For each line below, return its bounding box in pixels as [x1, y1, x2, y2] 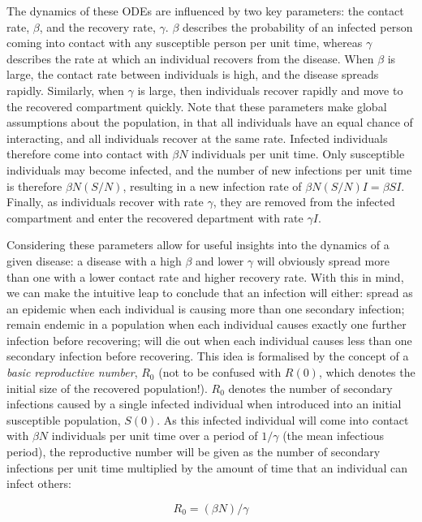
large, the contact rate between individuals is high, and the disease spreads [6, 66, 379, 83]
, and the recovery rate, [39, 18, 156, 35]
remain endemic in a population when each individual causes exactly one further [6, 316, 407, 333]
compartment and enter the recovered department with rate [6, 209, 304, 226]
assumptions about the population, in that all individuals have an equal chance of [6, 114, 413, 131]
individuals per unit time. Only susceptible [192, 145, 405, 162]
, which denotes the [318, 364, 416, 381]
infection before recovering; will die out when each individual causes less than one [6, 331, 412, 348]
